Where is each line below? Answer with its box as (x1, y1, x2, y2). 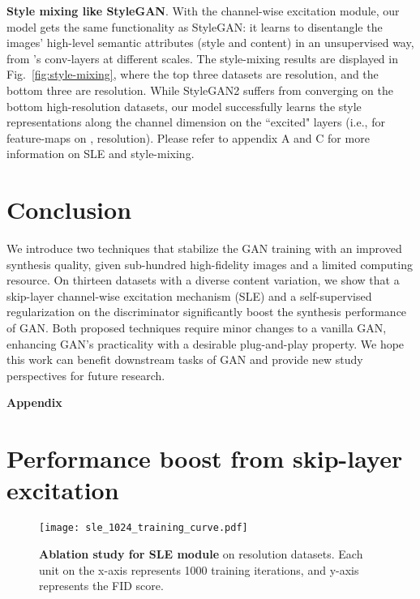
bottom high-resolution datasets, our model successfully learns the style (6, 97, 362, 114)
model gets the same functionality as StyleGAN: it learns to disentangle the (6, 18, 383, 35)
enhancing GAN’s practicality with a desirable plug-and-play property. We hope (6, 335, 405, 352)
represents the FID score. (39, 577, 164, 594)
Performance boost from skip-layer (6, 442, 403, 475)
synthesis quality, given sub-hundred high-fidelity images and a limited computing (6, 255, 413, 272)
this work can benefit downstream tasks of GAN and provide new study (6, 351, 363, 368)
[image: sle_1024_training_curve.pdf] (39, 522, 248, 534)
